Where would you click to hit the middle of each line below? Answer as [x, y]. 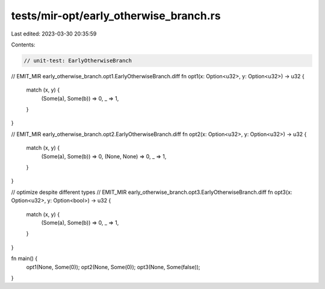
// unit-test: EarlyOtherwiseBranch [78, 61]
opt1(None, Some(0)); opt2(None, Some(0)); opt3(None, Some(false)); [113, 267]
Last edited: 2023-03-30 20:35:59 [54, 34]
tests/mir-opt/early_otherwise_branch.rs [116, 16]
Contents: [23, 45]
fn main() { [24, 258]
